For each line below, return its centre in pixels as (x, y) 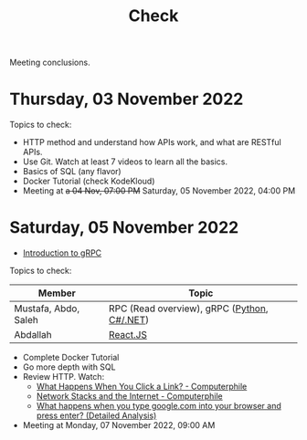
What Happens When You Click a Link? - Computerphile (142, 387)
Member (57, 293)
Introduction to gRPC (62, 253)
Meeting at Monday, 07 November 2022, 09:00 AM (119, 425)
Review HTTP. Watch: (64, 377)
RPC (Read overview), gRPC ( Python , (188, 309)
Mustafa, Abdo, (47, 309)
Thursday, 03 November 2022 (127, 99)
